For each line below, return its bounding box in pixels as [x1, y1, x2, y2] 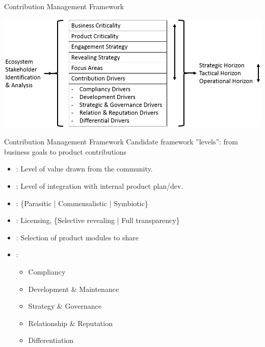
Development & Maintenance [28, 283, 119, 294]
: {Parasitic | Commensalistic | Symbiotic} [16, 197, 148, 208]
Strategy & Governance [28, 301, 101, 311]
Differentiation [28, 335, 74, 345]
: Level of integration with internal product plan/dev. [16, 180, 183, 191]
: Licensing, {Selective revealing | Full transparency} [16, 215, 180, 226]
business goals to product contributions [4, 146, 127, 157]
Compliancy [28, 266, 66, 277]
